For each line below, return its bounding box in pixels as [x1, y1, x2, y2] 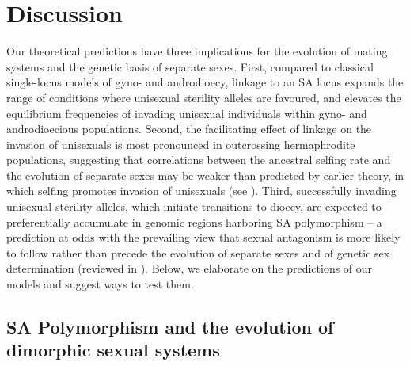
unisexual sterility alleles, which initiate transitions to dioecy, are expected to [6, 198, 382, 215]
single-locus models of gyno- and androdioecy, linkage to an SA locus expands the [6, 74, 404, 90]
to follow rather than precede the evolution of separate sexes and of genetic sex [6, 244, 390, 261]
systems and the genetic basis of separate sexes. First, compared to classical [6, 58, 374, 74]
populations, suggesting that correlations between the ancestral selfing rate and [6, 151, 391, 168]
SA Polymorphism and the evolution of [6, 315, 334, 339]
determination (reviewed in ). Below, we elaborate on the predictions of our [6, 260, 373, 276]
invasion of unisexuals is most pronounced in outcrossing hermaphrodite [6, 135, 355, 152]
